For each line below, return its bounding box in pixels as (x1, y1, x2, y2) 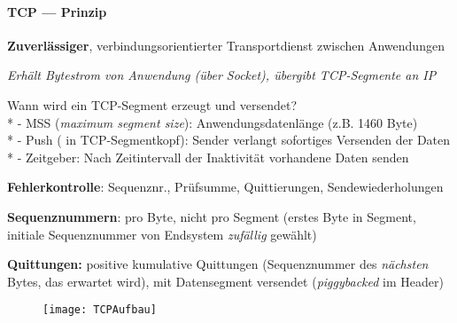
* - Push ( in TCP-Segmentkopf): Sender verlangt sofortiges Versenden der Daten (7, 130, 451, 149)
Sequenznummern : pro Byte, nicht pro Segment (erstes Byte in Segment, (7, 207, 416, 225)
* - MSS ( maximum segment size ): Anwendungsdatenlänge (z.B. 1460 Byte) (7, 113, 418, 131)
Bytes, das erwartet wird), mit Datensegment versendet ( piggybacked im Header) (7, 272, 444, 290)
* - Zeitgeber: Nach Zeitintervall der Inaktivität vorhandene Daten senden (7, 147, 409, 166)
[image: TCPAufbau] (43, 303, 157, 317)
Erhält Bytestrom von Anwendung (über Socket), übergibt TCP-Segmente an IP (7, 66, 437, 84)
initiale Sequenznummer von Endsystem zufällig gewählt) (7, 225, 317, 243)
